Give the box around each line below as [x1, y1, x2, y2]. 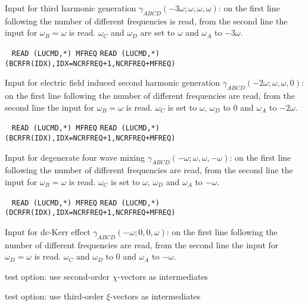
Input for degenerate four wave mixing [5, 151, 145, 163]
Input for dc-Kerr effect [5, 225, 91, 238]
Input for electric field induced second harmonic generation [5, 76, 220, 89]
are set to [140, 26, 175, 39]
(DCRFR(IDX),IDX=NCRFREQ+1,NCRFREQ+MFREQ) [5, 208, 176, 217]
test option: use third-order [5, 290, 104, 302]
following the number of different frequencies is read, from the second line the [5, 14, 288, 27]
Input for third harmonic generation [5, 2, 136, 14]
